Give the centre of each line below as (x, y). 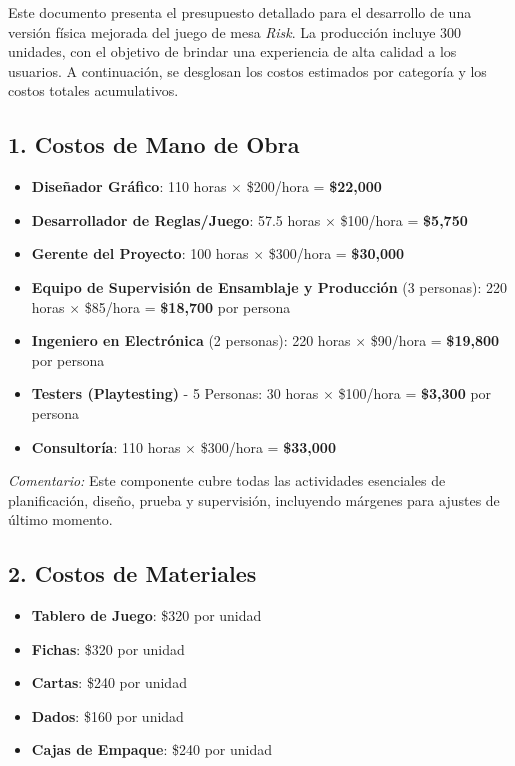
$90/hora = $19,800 (435, 340)
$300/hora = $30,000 (336, 253)
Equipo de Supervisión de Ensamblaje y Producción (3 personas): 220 (269, 286)
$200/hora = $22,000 (314, 186)
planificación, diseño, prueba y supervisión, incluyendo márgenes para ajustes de (254, 499)
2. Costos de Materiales (132, 573)
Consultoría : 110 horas (106, 446)
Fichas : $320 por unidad (108, 648)
